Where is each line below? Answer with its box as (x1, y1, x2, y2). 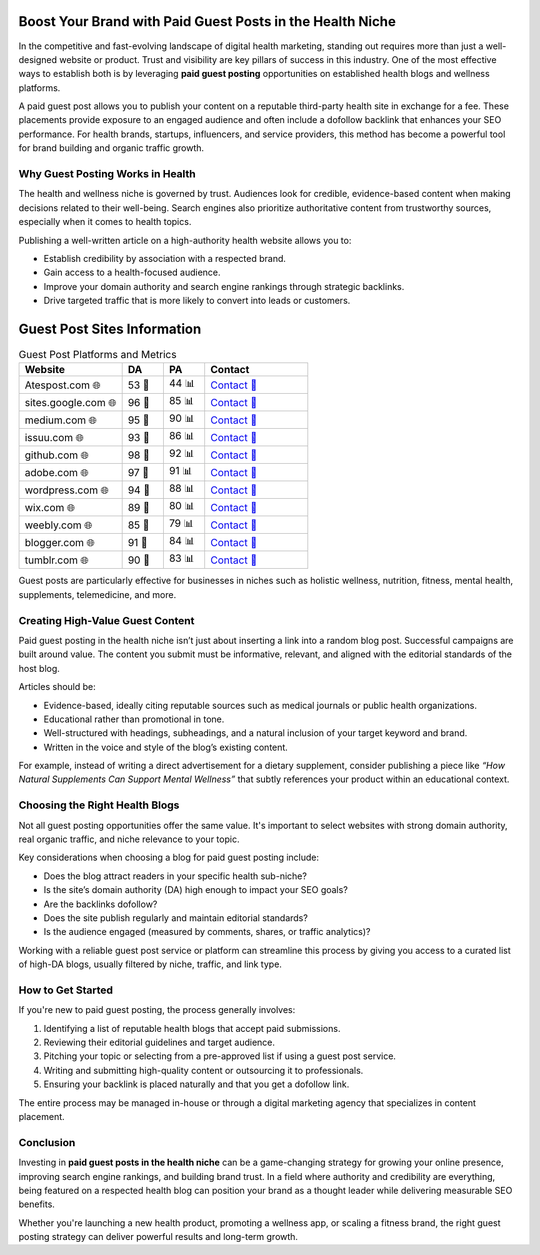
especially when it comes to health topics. (18, 216, 192, 228)
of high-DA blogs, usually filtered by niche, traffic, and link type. (18, 958, 282, 970)
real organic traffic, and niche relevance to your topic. (18, 833, 240, 845)
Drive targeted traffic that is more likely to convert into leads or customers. (43, 295, 351, 307)
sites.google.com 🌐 (24, 395, 117, 409)
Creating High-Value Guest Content (18, 613, 195, 627)
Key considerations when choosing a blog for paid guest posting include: (18, 851, 320, 864)
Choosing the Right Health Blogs (18, 798, 180, 812)
